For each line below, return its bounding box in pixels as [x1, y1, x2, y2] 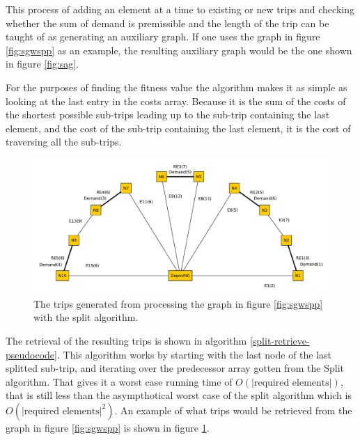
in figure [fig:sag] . [6, 56, 79, 71]
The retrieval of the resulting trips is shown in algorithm [6, 333, 247, 347]
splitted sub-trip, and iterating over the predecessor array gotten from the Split [6, 361, 344, 375]
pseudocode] [6, 347, 57, 361]
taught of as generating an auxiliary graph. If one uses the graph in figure [6, 29, 320, 44]
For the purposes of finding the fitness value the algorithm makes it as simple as [6, 79, 347, 94]
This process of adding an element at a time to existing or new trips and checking [6, 2, 354, 16]
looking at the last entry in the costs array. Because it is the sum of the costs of [6, 93, 346, 108]
